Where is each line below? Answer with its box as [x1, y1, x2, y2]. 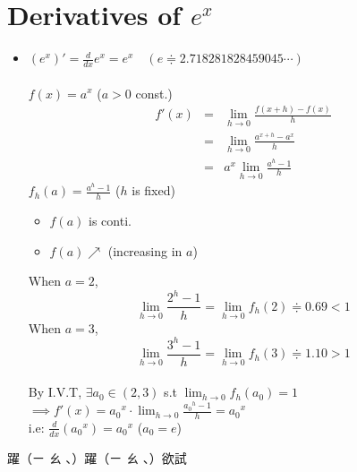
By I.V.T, [28, 382, 82, 401]
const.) [135, 83, 173, 102]
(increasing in [107, 241, 183, 260]
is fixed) [132, 181, 175, 200]
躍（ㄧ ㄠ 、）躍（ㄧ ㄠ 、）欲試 [7, 448, 187, 467]
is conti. [89, 211, 132, 230]
